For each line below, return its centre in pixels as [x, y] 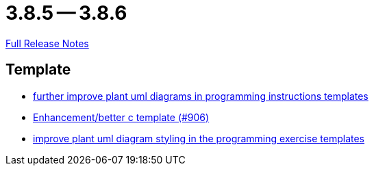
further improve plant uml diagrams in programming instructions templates [201, 96]
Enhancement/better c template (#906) [121, 117]
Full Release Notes [47, 43]
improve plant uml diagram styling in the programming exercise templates [199, 138]
